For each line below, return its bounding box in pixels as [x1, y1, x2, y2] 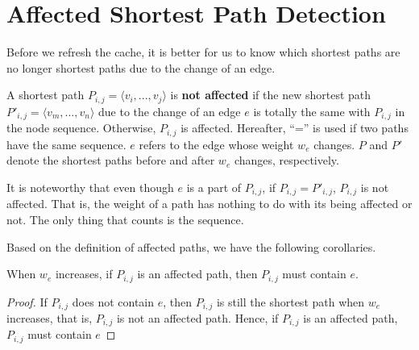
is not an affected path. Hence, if [116, 310, 279, 326]
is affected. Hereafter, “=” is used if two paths [180, 119, 409, 136]
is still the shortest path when [216, 293, 365, 310]
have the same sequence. [6, 135, 127, 152]
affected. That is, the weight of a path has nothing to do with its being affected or [6, 195, 413, 212]
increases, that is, [6, 310, 93, 326]
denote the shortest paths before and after [6, 152, 215, 169]
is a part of [186, 178, 242, 195]
